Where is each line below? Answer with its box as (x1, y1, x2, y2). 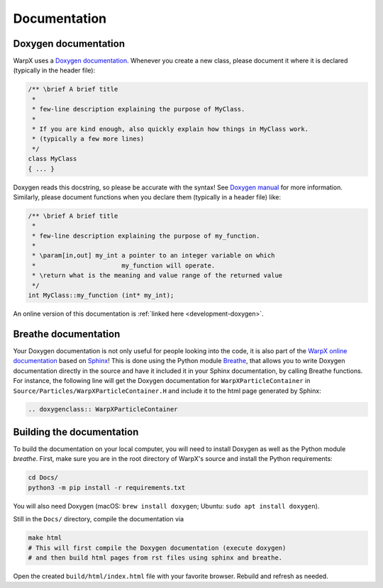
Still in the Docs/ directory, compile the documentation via (13, 515, 184, 523)
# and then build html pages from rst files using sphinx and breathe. (28, 553, 283, 562)
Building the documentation (13, 426, 139, 438)
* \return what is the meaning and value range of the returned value (32, 272, 283, 279)
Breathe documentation (13, 328, 121, 340)
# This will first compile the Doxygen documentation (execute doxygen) (28, 543, 287, 552)
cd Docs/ (28, 474, 59, 482)
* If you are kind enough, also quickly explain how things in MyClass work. (32, 125, 309, 133)
